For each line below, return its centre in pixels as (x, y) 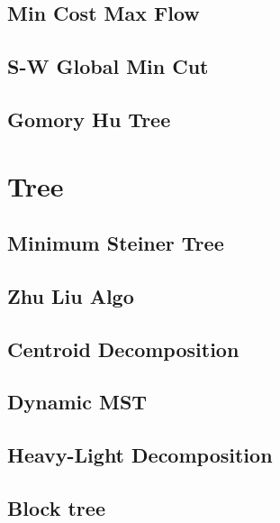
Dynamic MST (77, 402)
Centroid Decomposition (123, 349)
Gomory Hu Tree (89, 119)
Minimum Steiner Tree (116, 243)
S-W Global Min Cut (108, 66)
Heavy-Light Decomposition (140, 455)
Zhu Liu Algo (71, 295)
